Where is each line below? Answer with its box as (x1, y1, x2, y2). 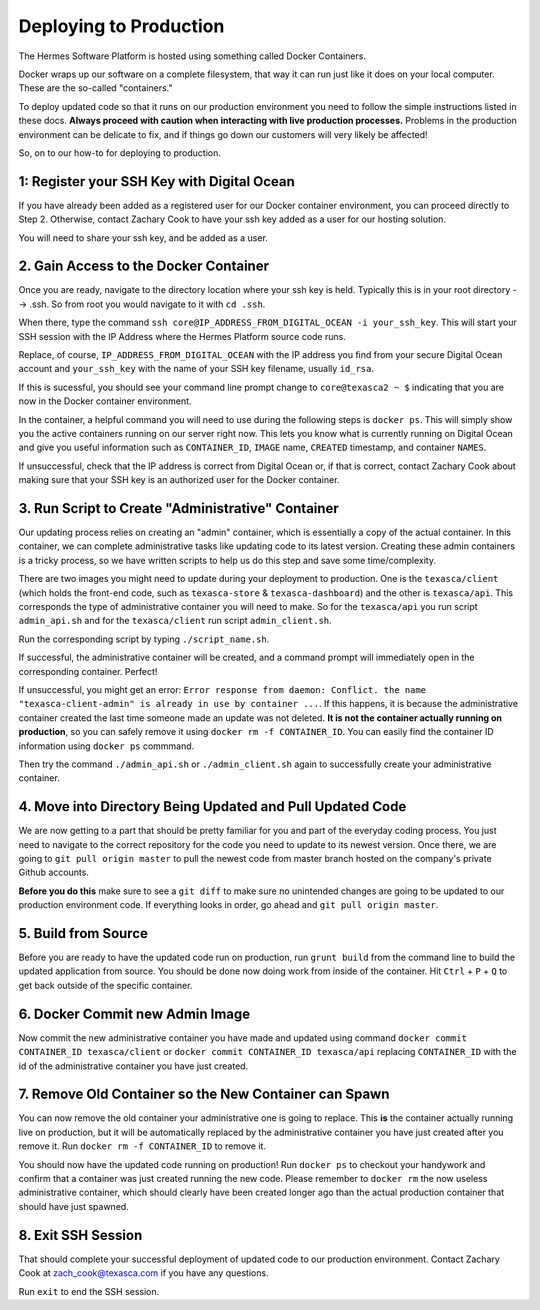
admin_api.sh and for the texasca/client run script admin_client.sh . (18, 615, 332, 627)
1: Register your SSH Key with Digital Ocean (18, 173, 295, 190)
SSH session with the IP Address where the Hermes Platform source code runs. (18, 330, 347, 342)
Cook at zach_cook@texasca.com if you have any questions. (18, 1267, 269, 1279)
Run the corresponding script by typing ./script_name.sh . (18, 633, 270, 645)
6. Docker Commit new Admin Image (18, 1005, 251, 1022)
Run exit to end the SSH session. (18, 1285, 160, 1297)
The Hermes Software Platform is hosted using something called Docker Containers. (18, 50, 367, 62)
